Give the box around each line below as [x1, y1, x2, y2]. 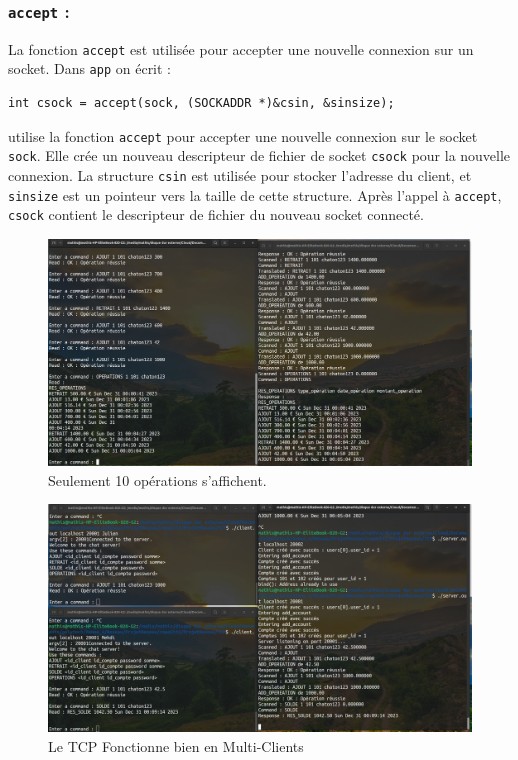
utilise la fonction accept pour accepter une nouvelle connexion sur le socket [8, 125, 478, 146]
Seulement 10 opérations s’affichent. [48, 469, 267, 490]
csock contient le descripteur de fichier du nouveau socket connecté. [8, 204, 424, 225]
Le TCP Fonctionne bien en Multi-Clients [48, 735, 304, 756]
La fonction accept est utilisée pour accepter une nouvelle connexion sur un [8, 38, 474, 59]
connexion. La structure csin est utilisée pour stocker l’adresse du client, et [8, 165, 472, 185]
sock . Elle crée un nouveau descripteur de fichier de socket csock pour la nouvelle [8, 145, 511, 166]
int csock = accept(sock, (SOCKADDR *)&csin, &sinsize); [8, 96, 395, 111]
